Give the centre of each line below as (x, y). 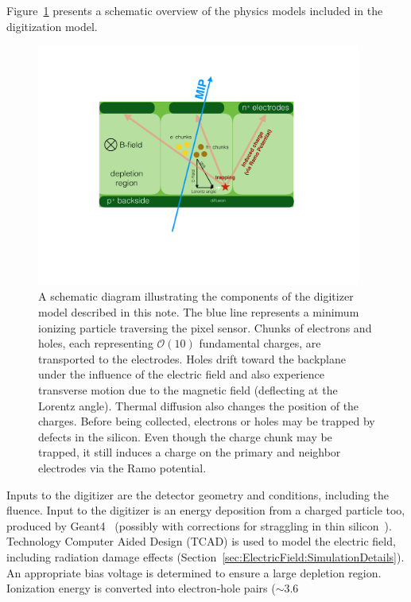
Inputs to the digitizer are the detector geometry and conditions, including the (198, 494)
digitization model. (52, 26)
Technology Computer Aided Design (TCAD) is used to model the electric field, (201, 541)
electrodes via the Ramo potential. (122, 468)
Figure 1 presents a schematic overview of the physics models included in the (195, 10)
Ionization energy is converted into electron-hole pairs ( (141, 588)
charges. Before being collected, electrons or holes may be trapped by (207, 421)
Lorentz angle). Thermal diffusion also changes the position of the (199, 405)
